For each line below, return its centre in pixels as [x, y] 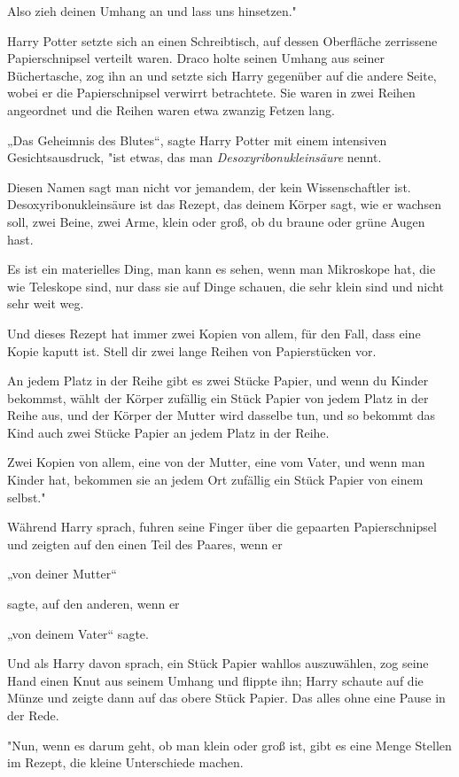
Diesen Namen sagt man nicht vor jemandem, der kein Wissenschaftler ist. [209, 186]
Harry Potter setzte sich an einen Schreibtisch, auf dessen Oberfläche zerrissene [222, 40]
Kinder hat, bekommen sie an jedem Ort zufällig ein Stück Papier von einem [215, 480]
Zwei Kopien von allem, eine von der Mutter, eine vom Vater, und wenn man [216, 462]
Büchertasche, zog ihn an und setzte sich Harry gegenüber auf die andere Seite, [222, 75]
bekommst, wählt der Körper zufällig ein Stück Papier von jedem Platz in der [218, 397]
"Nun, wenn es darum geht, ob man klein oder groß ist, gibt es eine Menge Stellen [229, 745]
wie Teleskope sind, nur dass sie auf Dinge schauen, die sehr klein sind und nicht [226, 286]
